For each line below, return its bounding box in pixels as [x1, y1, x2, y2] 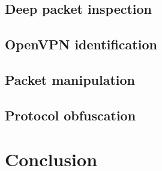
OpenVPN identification [5, 35, 157, 54]
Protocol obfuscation [5, 105, 136, 124]
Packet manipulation [5, 70, 136, 89]
